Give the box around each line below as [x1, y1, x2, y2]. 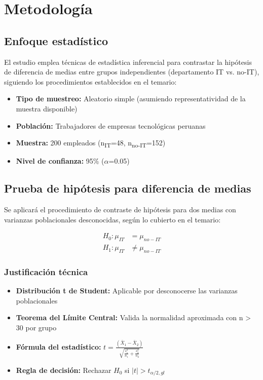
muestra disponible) [16, 103, 78, 113]
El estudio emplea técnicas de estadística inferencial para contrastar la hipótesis [4, 56, 252, 67]
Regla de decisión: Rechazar [16, 364, 111, 375]
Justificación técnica [4, 265, 88, 278]
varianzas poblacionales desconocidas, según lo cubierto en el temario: [4, 214, 221, 224]
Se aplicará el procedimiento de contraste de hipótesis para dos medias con [4, 204, 236, 215]
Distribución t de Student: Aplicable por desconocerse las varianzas [16, 285, 238, 296]
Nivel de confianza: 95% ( [16, 156, 104, 166]
